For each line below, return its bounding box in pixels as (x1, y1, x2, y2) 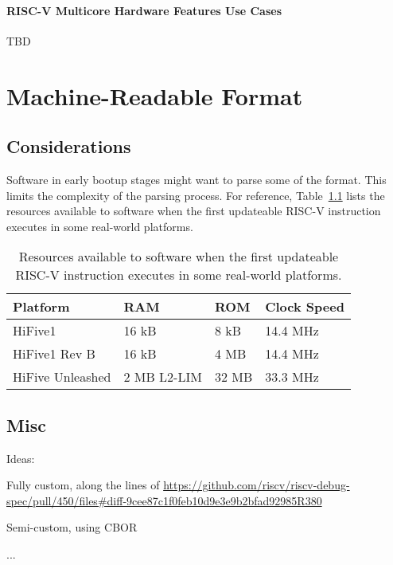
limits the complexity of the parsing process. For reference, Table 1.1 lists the (6, 186, 385, 203)
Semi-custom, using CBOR (6, 519, 138, 536)
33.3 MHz (265, 367, 319, 386)
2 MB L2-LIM (123, 367, 202, 386)
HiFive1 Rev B (13, 344, 95, 363)
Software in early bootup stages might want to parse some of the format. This (6, 171, 387, 187)
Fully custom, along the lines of (6, 477, 160, 493)
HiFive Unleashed (13, 367, 111, 386)
